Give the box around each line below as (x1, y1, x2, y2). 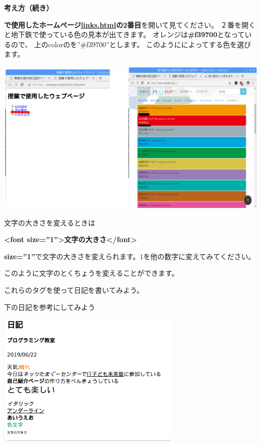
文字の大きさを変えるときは (4, 217, 95, 228)
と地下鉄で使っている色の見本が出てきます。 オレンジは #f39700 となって (4, 29, 245, 40)
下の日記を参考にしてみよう (4, 301, 95, 312)
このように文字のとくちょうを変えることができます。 (4, 268, 179, 278)
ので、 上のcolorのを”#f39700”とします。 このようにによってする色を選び (11, 39, 251, 49)
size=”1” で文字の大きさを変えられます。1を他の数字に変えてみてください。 (4, 251, 255, 261)
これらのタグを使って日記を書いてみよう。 (4, 284, 144, 295)
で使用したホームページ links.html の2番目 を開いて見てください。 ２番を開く (4, 19, 256, 30)
